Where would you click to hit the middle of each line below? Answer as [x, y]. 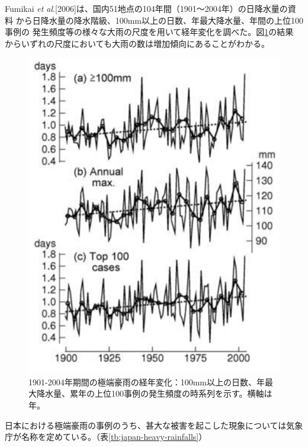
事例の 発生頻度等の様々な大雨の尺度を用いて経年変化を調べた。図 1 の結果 [149, 32]
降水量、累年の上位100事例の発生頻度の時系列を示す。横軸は [154, 393]
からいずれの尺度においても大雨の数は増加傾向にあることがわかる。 [137, 43]
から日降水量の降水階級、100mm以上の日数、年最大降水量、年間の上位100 [159, 20]
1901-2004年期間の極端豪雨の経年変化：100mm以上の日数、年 [147, 381]
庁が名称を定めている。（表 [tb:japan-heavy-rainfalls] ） [106, 437]
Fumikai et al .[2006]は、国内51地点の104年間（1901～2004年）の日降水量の [146, 8]
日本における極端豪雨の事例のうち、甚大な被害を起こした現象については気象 [154, 425]
